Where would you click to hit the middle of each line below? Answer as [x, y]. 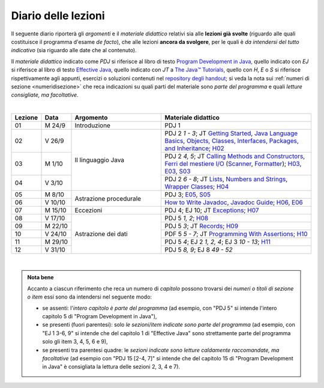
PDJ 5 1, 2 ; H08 [187, 218]
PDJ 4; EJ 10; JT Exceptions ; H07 [212, 210]
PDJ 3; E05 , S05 [188, 195]
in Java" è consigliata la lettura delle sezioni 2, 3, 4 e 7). [111, 367]
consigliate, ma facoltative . [45, 95]
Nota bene [40, 277]
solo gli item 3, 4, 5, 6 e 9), [75, 342]
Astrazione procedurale [108, 198]
